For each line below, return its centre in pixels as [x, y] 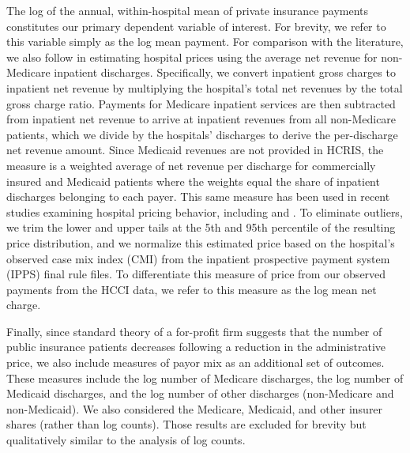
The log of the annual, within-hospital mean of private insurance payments [188, 10]
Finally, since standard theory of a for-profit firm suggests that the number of [194, 331]
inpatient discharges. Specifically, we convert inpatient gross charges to [225, 72]
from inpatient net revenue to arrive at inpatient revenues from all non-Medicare [201, 119]
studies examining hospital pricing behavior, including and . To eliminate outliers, [205, 211]
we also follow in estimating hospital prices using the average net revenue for [192, 57]
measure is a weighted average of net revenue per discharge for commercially [191, 165]
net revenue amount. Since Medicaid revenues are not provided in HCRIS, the [195, 150]
